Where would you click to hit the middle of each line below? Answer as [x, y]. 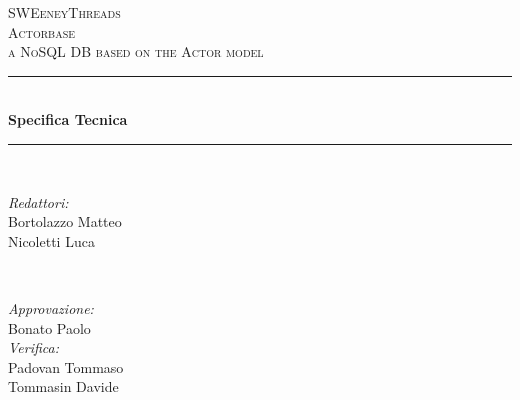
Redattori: [38, 201]
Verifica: [34, 347]
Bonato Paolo [49, 327]
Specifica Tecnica [68, 119]
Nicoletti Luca [51, 240]
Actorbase [42, 31]
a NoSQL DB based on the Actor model [136, 51]
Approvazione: [51, 307]
